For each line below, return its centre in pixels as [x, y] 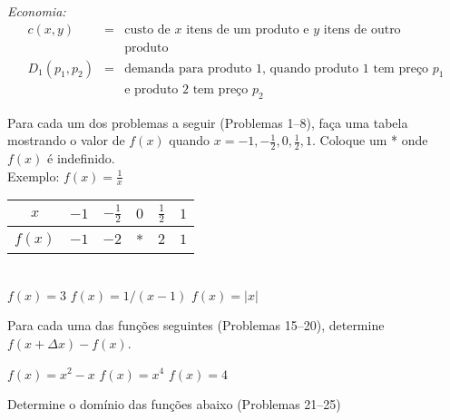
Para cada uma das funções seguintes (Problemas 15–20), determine [196, 325]
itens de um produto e [248, 29]
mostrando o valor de [66, 140]
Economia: [37, 11]
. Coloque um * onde [370, 140]
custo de [147, 29]
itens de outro [362, 29]
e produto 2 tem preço [186, 89]
